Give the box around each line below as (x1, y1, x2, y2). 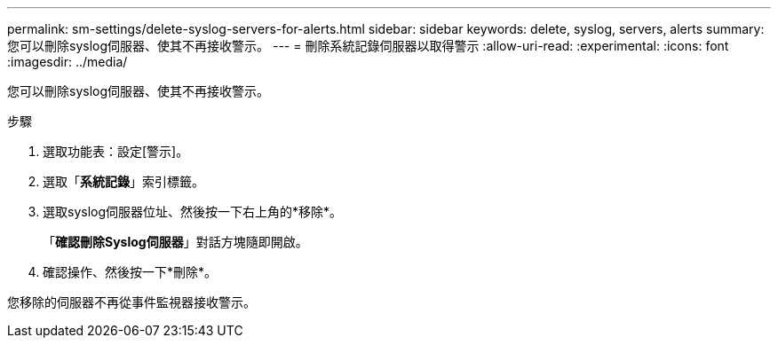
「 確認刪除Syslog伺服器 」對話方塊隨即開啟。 (43, 234, 308, 249)
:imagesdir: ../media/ (7, 54, 128, 69)
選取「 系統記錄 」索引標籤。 (43, 174, 204, 189)
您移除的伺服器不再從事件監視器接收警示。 (7, 294, 256, 310)
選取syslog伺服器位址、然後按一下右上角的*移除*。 (43, 204, 343, 219)
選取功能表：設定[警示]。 (43, 144, 189, 159)
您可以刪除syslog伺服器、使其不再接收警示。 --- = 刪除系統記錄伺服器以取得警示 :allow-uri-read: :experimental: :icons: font (7, 38, 729, 53)
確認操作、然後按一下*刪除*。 (43, 264, 218, 279)
